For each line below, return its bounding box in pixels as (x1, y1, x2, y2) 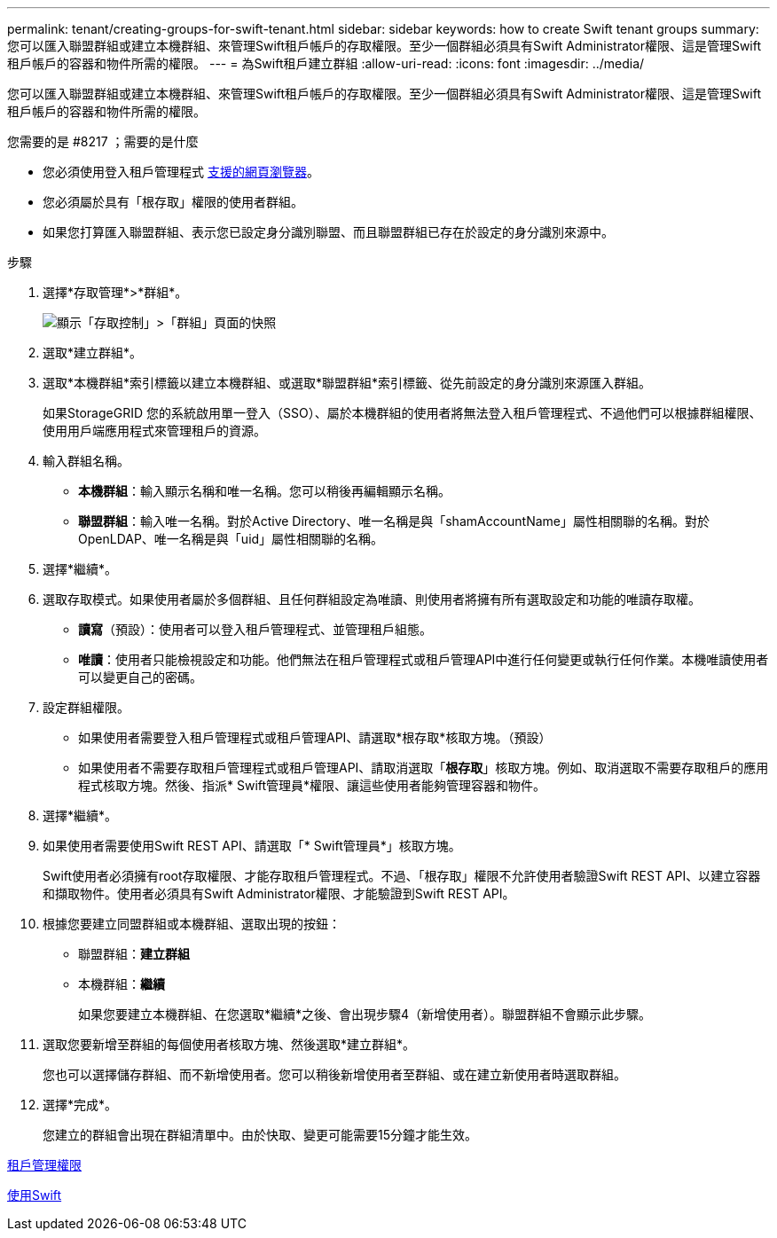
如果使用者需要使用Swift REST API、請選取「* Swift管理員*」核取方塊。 (43, 838, 461, 853)
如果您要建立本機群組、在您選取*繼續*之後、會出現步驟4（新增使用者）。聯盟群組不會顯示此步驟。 (78, 1007, 652, 1022)
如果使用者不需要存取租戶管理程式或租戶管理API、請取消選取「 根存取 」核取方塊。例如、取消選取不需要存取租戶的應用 (78, 760, 769, 775)
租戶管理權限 (7, 1157, 82, 1172)
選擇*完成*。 (43, 1097, 118, 1112)
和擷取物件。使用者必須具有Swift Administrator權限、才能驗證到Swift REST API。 (43, 886, 515, 901)
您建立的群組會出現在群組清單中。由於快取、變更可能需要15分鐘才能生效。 (43, 1127, 477, 1142)
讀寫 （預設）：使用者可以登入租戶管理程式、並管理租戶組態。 (78, 622, 432, 637)
